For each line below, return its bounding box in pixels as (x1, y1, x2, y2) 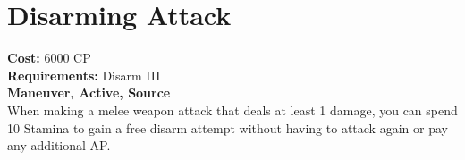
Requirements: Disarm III (7, 65, 161, 84)
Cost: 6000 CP (7, 48, 91, 67)
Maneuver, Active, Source (7, 83, 171, 102)
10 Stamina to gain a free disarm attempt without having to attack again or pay (7, 118, 448, 137)
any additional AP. (7, 136, 111, 155)
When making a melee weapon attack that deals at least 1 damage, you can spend (7, 100, 458, 119)
